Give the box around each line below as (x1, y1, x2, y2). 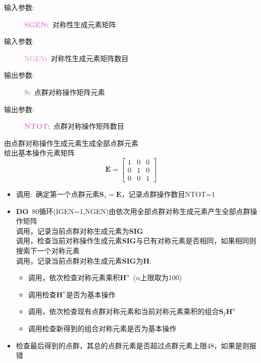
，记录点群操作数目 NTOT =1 (121, 189, 216, 199)
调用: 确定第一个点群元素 (16, 189, 99, 199)
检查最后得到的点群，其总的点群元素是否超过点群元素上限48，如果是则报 (16, 340, 256, 350)
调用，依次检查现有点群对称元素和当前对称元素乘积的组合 (28, 306, 219, 317)
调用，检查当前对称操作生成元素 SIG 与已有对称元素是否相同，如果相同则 (16, 235, 256, 246)
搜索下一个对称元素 (16, 245, 80, 255)
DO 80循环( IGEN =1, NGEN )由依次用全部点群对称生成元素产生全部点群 (16, 205, 250, 216)
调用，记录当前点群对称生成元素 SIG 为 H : (16, 255, 152, 266)
